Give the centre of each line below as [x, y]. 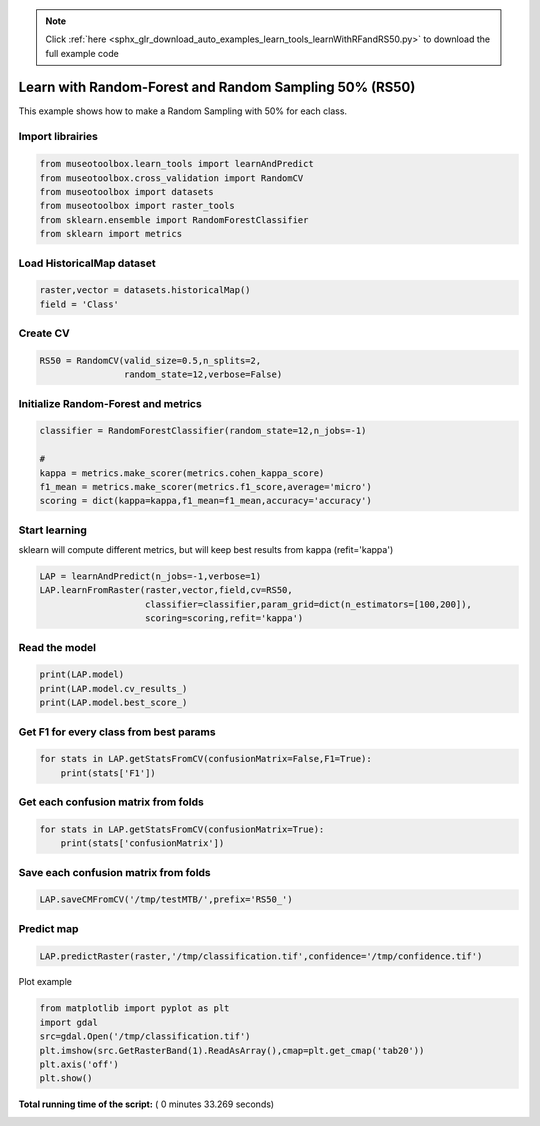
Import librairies [58, 137]
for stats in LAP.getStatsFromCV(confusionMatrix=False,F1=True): [205, 759]
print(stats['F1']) [108, 773]
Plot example [45, 982]
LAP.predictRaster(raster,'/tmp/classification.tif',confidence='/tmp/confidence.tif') [261, 956]
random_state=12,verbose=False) [203, 374]
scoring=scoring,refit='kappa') [224, 618]
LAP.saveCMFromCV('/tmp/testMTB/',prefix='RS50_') [166, 899]
